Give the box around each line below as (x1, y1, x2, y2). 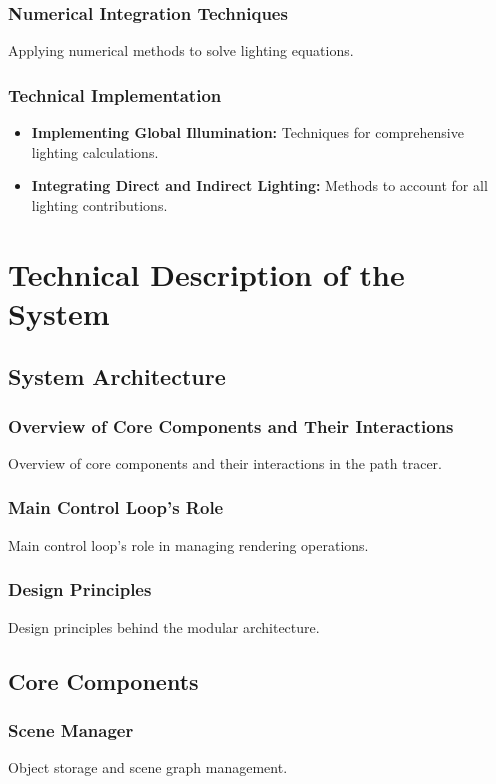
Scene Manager (8, 717, 134, 742)
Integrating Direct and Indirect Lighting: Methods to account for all (31, 175, 488, 196)
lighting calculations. (31, 141, 159, 162)
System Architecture (8, 361, 226, 392)
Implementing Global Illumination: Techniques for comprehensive (31, 122, 464, 143)
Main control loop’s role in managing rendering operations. (8, 534, 369, 555)
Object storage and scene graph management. (8, 757, 288, 778)
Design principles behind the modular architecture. (8, 616, 320, 637)
